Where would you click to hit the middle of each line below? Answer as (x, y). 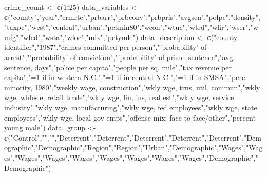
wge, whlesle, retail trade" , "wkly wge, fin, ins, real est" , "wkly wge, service (119, 97)
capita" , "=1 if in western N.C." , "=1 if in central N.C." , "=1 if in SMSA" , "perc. (126, 77)
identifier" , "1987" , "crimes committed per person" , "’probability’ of (106, 47)
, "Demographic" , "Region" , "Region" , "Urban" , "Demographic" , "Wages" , (140, 147)
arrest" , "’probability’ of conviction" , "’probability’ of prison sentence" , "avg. (120, 57)
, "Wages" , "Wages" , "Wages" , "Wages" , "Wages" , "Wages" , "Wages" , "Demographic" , (134, 157)
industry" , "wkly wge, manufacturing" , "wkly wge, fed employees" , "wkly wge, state (131, 107)
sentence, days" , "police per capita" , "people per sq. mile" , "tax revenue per (118, 67)
